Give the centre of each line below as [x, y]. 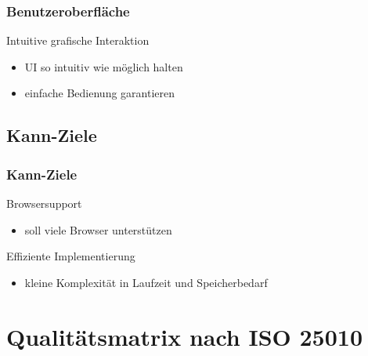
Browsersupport [44, 203]
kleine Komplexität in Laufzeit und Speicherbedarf [146, 282]
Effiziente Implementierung [71, 256]
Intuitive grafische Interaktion [78, 40]
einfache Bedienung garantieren [100, 93]
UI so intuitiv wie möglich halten [104, 66]
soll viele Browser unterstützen [98, 229]
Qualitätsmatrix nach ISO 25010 [185, 336]
